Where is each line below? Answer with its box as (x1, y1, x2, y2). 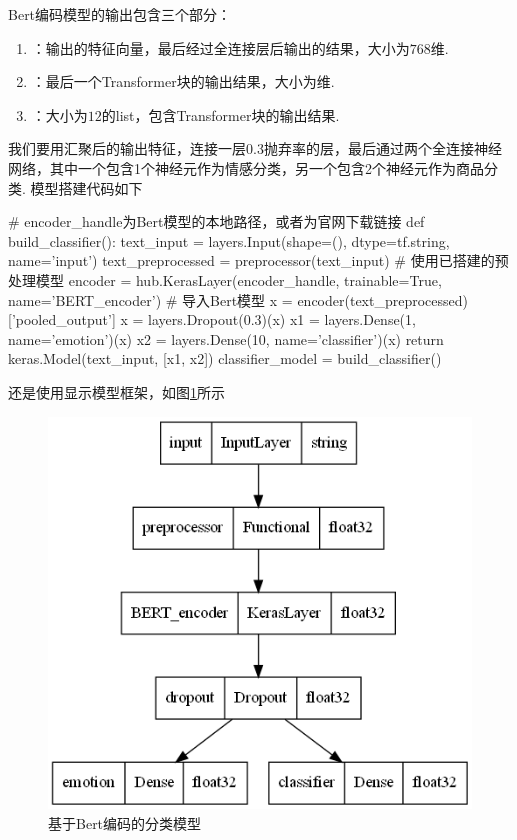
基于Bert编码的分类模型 (48, 812, 202, 833)
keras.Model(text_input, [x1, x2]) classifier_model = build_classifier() (8, 348, 442, 369)
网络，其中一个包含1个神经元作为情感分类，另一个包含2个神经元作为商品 (8, 157, 484, 178)
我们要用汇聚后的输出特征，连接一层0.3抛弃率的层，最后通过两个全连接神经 (8, 138, 502, 159)
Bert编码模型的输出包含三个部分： (8, 4, 232, 24)
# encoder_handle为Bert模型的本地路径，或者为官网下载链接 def (8, 211, 425, 232)
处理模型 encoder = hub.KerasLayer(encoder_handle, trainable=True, (8, 269, 442, 290)
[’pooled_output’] (8, 309, 116, 330)
